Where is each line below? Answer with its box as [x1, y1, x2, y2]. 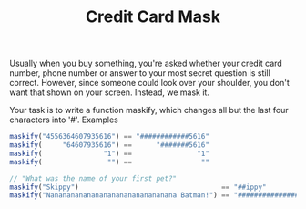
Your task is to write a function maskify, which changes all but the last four [9, 105, 289, 116]
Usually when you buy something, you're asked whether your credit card [9, 57, 282, 69]
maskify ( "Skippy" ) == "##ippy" [9, 183, 267, 192]
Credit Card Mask [85, 6, 221, 27]
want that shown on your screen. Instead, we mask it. [9, 87, 209, 98]
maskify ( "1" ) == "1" [9, 149, 209, 158]
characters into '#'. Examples [9, 114, 118, 125]
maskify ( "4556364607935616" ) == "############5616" [9, 132, 209, 141]
